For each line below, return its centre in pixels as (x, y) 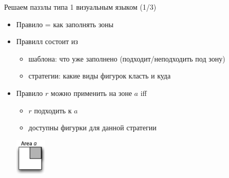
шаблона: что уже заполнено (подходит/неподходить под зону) (127, 58)
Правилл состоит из (47, 41)
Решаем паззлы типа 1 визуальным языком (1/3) (80, 7)
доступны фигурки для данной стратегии (92, 127)
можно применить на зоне (91, 93)
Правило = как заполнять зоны (65, 24)
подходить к (53, 110)
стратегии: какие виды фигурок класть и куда (100, 76)
